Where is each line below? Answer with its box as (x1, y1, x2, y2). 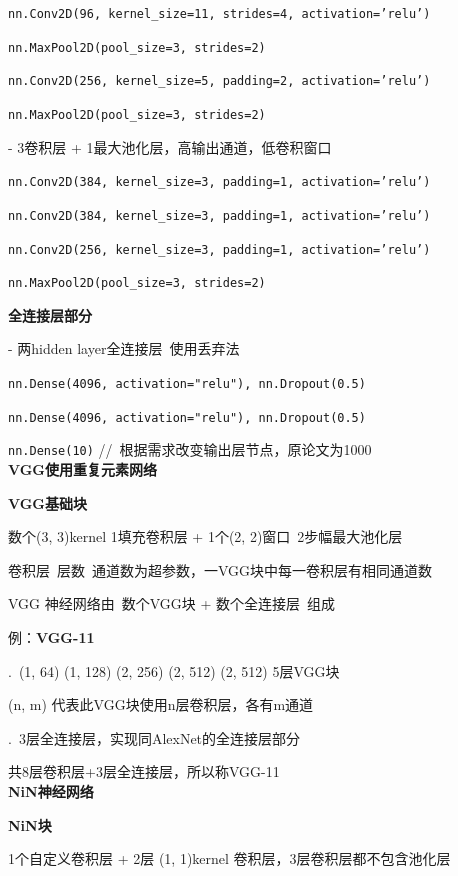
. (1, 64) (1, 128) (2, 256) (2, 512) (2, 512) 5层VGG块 (8, 660, 340, 681)
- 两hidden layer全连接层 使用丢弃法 (8, 338, 240, 359)
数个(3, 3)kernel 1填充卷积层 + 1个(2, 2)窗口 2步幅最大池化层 (8, 526, 403, 547)
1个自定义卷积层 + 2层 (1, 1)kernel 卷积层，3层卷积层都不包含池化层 (8, 848, 451, 869)
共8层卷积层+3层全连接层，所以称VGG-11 (8, 761, 280, 782)
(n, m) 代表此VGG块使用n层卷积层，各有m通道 (8, 694, 314, 715)
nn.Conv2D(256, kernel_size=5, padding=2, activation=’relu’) (8, 74, 431, 89)
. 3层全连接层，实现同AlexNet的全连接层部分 (8, 727, 301, 748)
